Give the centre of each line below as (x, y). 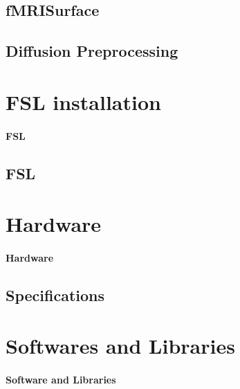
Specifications (55, 295)
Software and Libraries (61, 380)
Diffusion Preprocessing (92, 51)
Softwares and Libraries (120, 346)
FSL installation (83, 101)
